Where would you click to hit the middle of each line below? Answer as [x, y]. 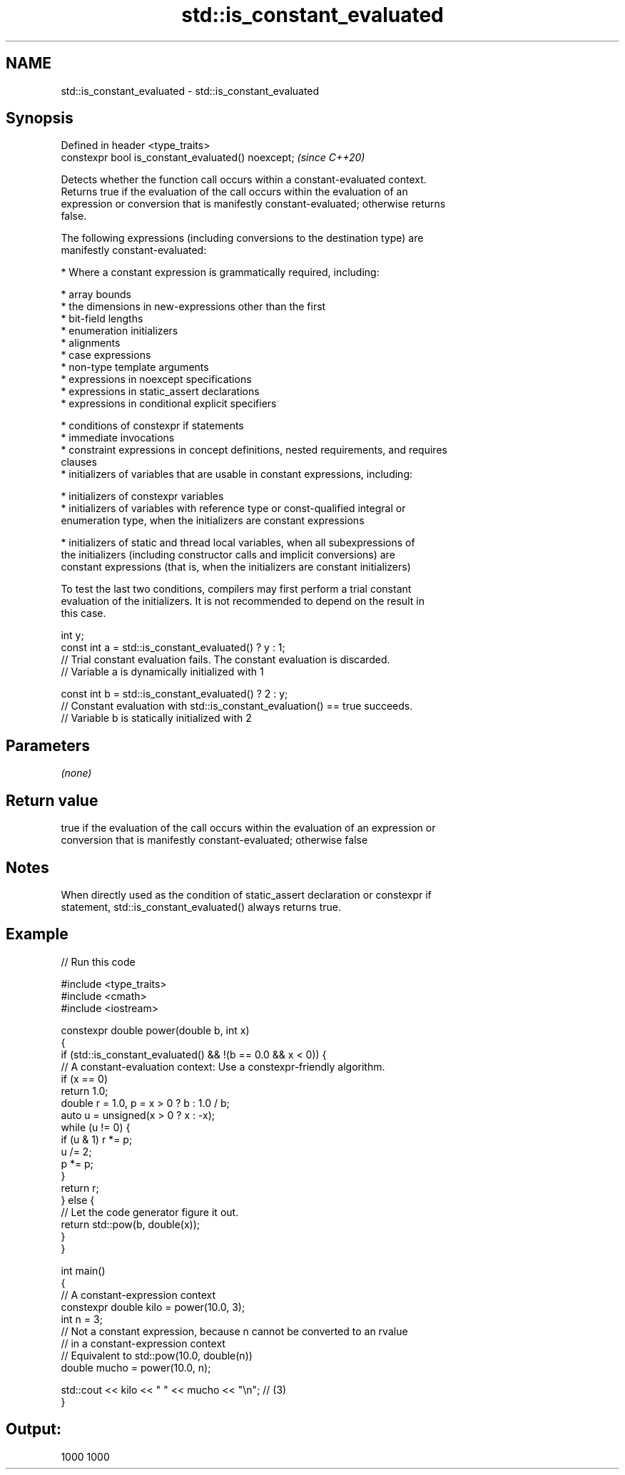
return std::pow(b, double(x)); [130, 1224]
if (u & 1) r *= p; [97, 1139]
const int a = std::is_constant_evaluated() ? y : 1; [173, 648]
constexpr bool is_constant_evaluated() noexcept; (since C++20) [213, 158]
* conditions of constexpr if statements [152, 426]
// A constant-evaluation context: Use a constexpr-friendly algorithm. [223, 1066]
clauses [79, 462]
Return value [52, 800]
